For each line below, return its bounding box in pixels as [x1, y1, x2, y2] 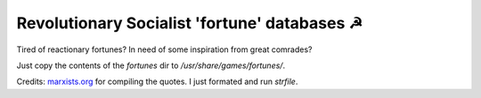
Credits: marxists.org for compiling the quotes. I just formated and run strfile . [16, 76, 298, 87]
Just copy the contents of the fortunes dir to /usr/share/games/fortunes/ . [16, 60, 285, 71]
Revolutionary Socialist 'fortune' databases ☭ [16, 13, 363, 33]
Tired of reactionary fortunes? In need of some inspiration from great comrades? [16, 44, 313, 55]
